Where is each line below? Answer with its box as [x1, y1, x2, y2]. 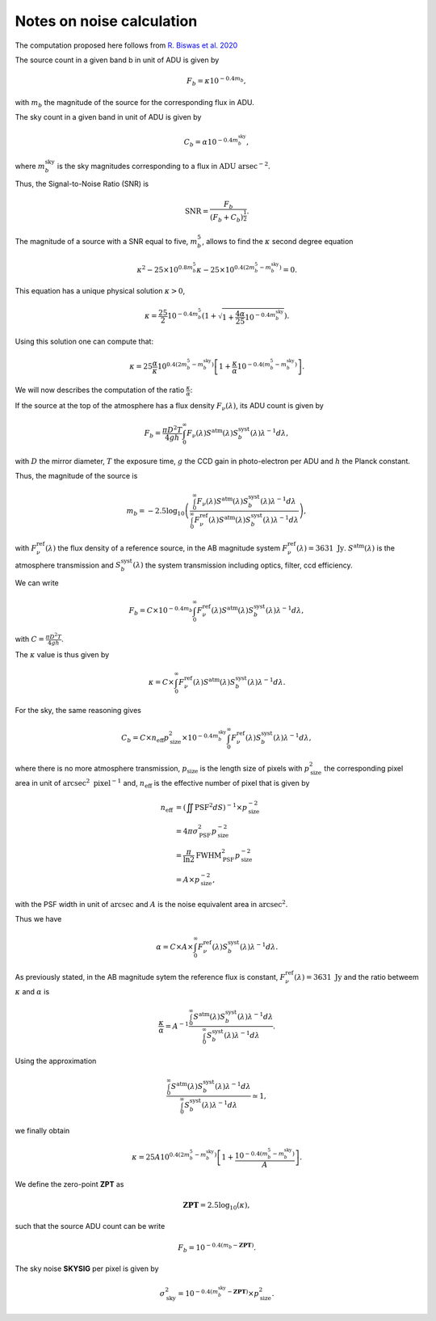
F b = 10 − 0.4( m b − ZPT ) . [178, 1241, 257, 1254]
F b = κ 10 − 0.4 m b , [187, 75, 246, 87]
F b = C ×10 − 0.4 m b [128, 605, 193, 618]
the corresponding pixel [324, 763, 404, 773]
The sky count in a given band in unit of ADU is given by [15, 112, 202, 122]
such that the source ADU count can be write [15, 1222, 166, 1231]
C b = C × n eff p [121, 733, 170, 745]
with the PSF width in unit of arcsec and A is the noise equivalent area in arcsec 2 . [15, 898, 288, 909]
